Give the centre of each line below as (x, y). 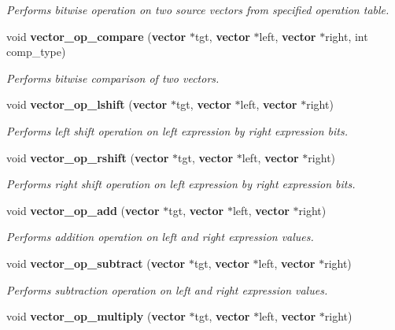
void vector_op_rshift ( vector (88, 157)
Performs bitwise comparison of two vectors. (113, 78)
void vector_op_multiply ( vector (96, 316)
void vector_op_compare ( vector (96, 36)
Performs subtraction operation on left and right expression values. (167, 289)
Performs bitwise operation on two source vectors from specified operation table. (198, 9)
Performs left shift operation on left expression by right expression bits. (177, 130)
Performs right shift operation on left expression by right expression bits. (181, 184)
